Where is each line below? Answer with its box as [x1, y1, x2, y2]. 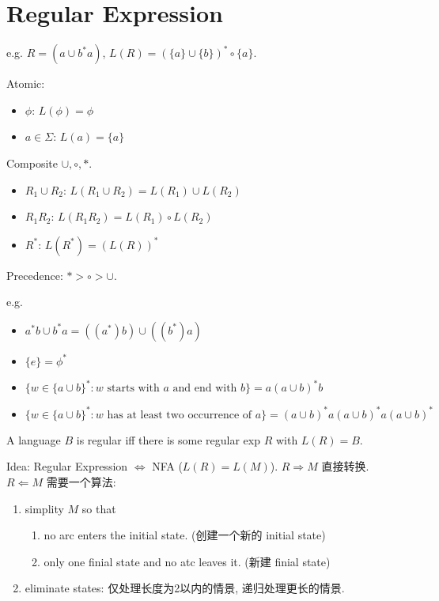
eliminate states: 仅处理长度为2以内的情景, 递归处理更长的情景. [25, 580, 345, 596]
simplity [25, 500, 64, 516]
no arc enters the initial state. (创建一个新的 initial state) [44, 527, 326, 543]
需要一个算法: [46, 474, 116, 490]
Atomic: [6, 75, 45, 92]
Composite [6, 154, 59, 171]
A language [6, 431, 61, 448]
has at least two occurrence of [107, 409, 252, 421]
